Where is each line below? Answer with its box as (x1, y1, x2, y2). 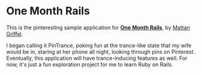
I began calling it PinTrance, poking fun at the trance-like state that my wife (6, 42, 192, 49)
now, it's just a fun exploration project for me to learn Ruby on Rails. (6, 61, 173, 68)
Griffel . (6, 30, 23, 37)
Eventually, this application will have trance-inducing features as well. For (6, 54, 188, 61)
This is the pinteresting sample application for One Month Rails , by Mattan (6, 24, 190, 31)
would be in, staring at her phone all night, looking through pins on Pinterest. (6, 48, 195, 55)
